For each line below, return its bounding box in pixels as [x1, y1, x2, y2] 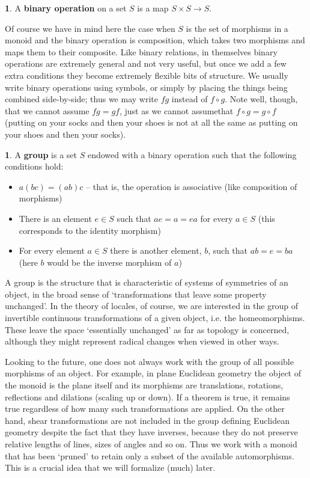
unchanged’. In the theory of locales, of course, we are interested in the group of [5, 299, 299, 312]
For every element [19, 244, 85, 257]
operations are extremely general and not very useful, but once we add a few [5, 57, 287, 70]
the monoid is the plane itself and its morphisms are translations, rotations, [5, 379, 284, 391]
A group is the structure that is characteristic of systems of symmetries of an [5, 276, 288, 289]
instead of [171, 93, 208, 105]
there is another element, [110, 244, 202, 257]
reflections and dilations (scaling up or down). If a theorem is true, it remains [5, 390, 290, 403]
